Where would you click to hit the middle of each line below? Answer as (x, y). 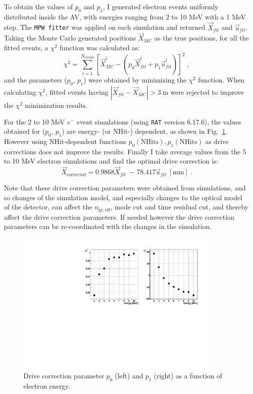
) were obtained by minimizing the (135, 80)
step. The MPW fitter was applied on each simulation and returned (105, 27)
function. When (221, 80)
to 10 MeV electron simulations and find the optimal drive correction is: (111, 161)
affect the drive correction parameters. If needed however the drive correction (119, 217)
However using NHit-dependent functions (65, 141)
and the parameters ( (36, 80)
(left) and (129, 375)
